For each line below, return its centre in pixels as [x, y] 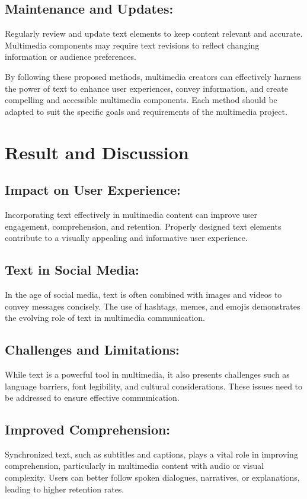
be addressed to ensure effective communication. [92, 397]
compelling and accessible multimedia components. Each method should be [141, 100]
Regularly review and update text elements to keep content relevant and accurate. [154, 33]
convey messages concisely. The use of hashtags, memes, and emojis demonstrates [153, 306]
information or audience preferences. [71, 57]
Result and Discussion [97, 152]
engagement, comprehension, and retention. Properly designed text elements [143, 226]
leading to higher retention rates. [65, 489]
